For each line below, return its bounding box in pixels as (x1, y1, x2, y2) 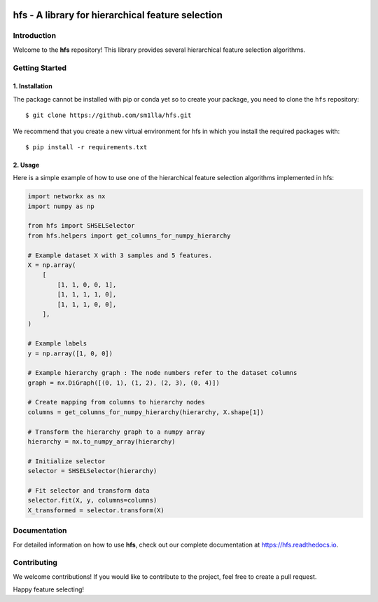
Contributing (13, 558, 57, 568)
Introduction (13, 31, 56, 41)
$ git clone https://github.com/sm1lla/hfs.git (25, 111, 192, 119)
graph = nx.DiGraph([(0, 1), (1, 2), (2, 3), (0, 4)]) (27, 378, 220, 387)
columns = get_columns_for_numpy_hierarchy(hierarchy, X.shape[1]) (27, 408, 265, 416)
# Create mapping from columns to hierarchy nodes (27, 398, 206, 406)
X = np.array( (27, 261, 76, 269)
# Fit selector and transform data (27, 486, 150, 494)
